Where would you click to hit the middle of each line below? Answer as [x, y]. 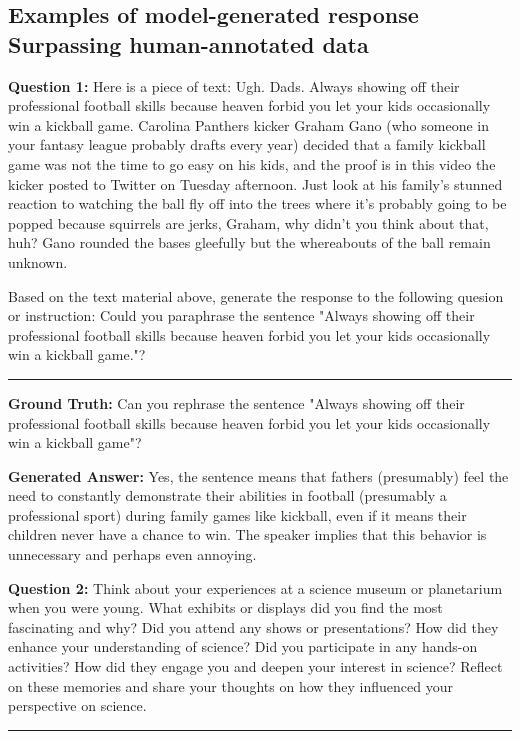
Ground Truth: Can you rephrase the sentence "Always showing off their [236, 402]
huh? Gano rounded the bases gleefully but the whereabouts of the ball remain [249, 242]
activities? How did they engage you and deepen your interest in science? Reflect [255, 666]
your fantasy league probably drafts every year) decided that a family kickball [247, 144]
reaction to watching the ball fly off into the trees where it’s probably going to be [257, 203]
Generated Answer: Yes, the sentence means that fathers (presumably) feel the [258, 475]
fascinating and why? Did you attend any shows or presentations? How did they [253, 626]
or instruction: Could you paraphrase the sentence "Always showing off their [241, 315]
